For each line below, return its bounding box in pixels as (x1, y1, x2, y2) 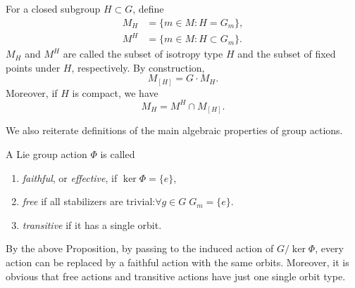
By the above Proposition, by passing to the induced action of (6, 241, 274, 256)
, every (315, 241, 344, 256)
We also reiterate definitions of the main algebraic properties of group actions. (6, 123, 343, 138)
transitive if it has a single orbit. (22, 217, 162, 232)
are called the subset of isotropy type (63, 46, 223, 61)
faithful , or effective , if (22, 170, 118, 185)
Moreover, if (6, 85, 58, 100)
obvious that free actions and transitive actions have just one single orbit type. (6, 268, 346, 283)
